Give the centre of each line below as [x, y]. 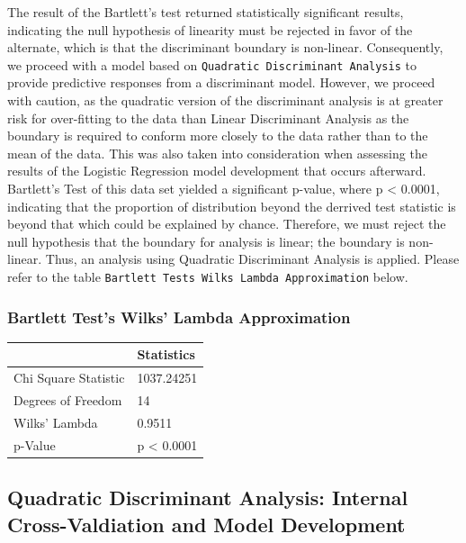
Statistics [166, 354]
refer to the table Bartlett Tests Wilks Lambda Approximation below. [208, 276]
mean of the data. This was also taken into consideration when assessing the [217, 153]
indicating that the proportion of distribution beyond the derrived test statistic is [232, 206]
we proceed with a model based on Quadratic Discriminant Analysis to [212, 64]
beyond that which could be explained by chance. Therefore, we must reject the [227, 224]
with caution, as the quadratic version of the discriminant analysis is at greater [225, 100]
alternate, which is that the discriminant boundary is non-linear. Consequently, [225, 47]
